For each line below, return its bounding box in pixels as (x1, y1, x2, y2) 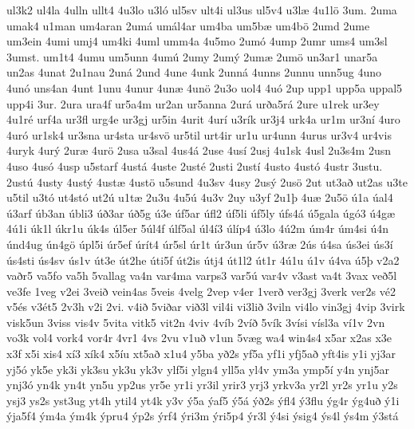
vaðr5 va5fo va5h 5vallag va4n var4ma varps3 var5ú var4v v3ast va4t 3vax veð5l (6, 267, 397, 284)
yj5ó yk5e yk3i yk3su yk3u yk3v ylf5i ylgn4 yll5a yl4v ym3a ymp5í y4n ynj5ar (6, 360, 390, 377)
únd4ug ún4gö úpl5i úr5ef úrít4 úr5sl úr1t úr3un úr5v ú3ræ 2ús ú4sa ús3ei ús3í (6, 235, 393, 252)
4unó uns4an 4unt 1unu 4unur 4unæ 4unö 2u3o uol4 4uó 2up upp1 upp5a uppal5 (6, 79, 403, 96)
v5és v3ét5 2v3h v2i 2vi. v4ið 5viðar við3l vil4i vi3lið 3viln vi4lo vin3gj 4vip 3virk (6, 298, 405, 315)
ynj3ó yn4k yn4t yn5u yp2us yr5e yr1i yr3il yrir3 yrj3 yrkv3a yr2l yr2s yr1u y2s (6, 376, 398, 393)
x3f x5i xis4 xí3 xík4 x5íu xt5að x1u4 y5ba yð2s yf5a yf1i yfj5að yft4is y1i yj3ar (6, 345, 396, 362)
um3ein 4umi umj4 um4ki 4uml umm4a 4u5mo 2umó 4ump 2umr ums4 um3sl (6, 33, 388, 49)
